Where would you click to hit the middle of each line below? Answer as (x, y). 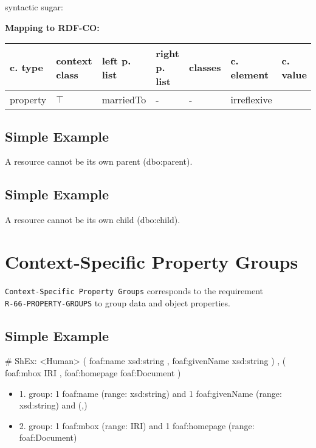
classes (205, 67)
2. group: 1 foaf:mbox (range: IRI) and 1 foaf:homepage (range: (137, 425)
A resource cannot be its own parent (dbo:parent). (99, 161)
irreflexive (251, 100)
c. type (26, 67)
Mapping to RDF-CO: (52, 27)
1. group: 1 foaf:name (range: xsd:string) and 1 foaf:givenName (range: (150, 393)
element (250, 74)
